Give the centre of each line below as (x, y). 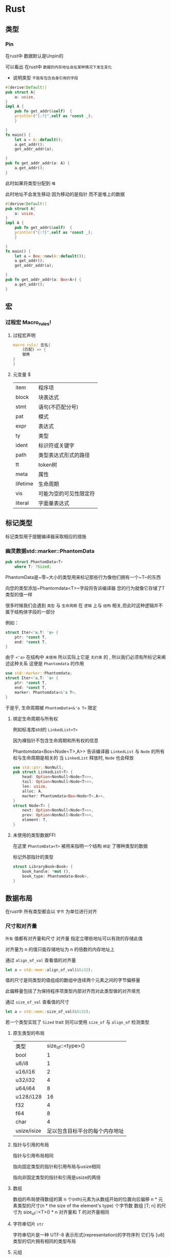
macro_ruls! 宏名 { (32, 345)
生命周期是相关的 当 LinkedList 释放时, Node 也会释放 (78, 758)
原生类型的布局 (28, 1033)
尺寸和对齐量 (21, 926)
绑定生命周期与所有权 (35, 719)
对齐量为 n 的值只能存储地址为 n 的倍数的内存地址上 (60, 949)
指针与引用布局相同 (33, 1156)
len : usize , (35, 787)
